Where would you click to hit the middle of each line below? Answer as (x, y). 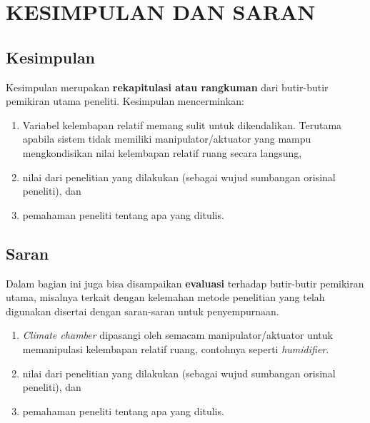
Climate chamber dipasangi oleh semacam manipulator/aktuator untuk (177, 335)
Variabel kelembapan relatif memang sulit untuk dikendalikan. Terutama (182, 124)
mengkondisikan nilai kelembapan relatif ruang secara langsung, (162, 152)
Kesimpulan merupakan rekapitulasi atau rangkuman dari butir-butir (167, 87)
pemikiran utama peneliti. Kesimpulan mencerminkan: (125, 101)
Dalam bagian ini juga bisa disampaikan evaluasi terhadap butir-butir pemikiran (185, 283)
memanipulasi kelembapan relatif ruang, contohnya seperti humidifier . (176, 348)
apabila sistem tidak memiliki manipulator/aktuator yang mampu (167, 139)
